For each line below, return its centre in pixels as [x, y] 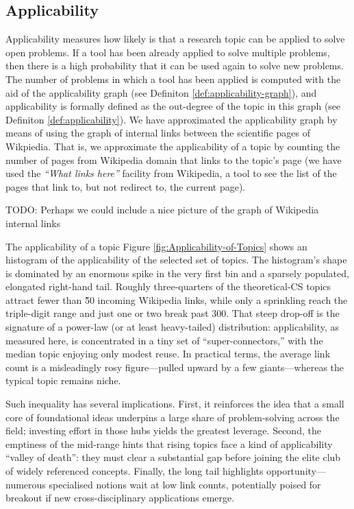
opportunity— [296, 471]
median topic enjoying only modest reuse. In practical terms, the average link [168, 354]
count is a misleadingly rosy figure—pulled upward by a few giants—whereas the [175, 367]
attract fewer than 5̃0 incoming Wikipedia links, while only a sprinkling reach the [177, 299]
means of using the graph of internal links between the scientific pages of [158, 133]
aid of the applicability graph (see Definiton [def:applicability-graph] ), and [161, 92]
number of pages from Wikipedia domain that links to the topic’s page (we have [174, 159]
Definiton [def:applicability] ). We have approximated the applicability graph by [172, 119]
